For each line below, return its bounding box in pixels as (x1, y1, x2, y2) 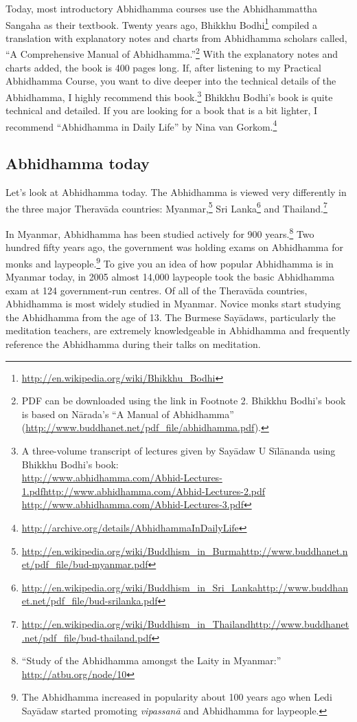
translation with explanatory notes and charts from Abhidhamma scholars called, (5, 30, 347, 45)
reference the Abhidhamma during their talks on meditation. (5, 337, 261, 351)
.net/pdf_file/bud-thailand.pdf (21, 630, 152, 644)
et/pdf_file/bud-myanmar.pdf (21, 557, 148, 571)
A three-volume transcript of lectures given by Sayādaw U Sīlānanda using (21, 444, 336, 458)
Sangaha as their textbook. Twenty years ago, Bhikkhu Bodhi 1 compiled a (5, 15, 318, 32)
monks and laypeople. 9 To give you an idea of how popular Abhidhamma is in (5, 254, 334, 270)
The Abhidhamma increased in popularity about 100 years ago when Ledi (21, 690, 332, 704)
